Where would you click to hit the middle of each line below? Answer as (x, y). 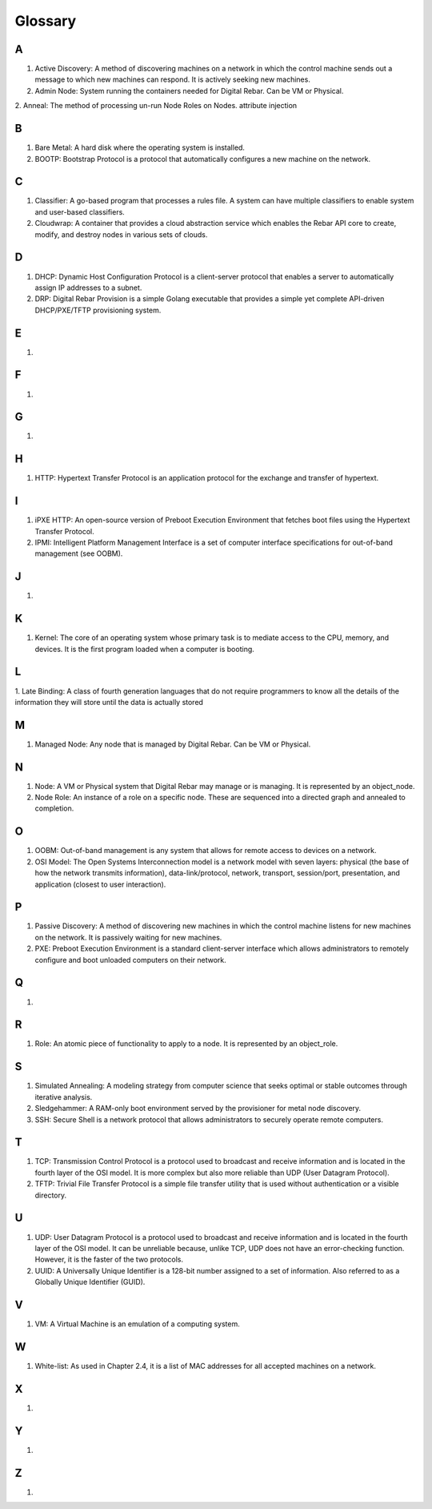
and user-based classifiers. (80, 211)
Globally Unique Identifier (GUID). (90, 1282)
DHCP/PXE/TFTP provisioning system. (98, 310)
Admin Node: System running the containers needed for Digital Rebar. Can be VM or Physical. (189, 91)
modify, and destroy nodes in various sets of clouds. (121, 234)
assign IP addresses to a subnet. (88, 288)
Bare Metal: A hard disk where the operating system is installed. (140, 147)
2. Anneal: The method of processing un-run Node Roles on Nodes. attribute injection (156, 106)
